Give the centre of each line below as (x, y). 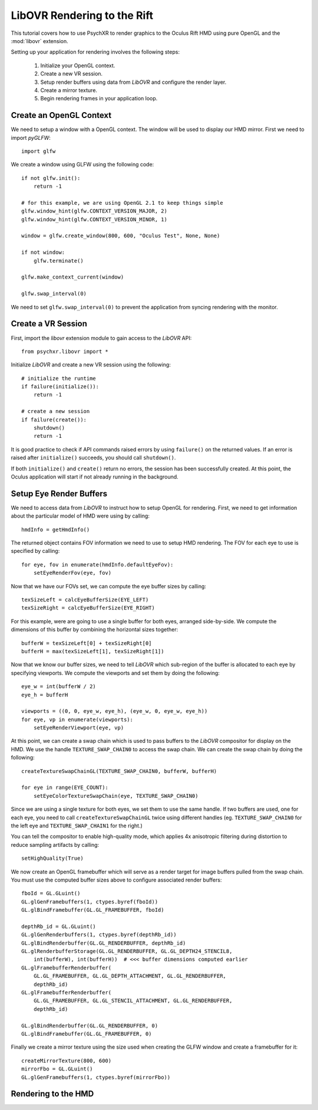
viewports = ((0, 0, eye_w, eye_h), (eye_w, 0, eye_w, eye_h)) (115, 711)
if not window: (43, 253)
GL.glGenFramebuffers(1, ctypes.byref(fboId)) (90, 902)
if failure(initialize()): (60, 387)
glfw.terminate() (58, 261)
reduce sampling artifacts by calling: (55, 844)
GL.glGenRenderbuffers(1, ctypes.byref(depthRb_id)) (99, 935)
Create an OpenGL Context (61, 115)
